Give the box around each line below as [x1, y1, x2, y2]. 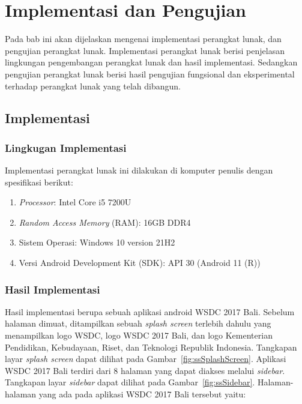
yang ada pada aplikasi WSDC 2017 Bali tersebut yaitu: [38, 388, 246, 400]
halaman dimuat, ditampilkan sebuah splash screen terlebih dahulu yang [5, 317, 271, 330]
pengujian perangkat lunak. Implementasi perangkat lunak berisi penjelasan [5, 44, 285, 56]
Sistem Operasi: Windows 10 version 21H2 [19, 236, 175, 249]
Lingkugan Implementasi [5, 140, 127, 155]
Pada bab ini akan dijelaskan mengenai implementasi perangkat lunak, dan [5, 32, 282, 45]
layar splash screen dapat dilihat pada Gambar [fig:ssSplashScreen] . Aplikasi [5, 352, 286, 365]
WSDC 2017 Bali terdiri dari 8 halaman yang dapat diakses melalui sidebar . [5, 364, 285, 376]
